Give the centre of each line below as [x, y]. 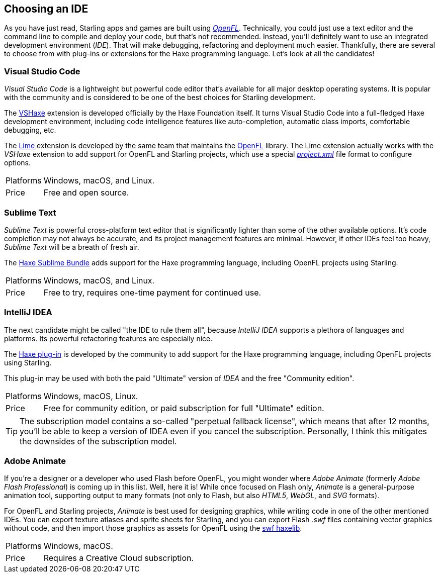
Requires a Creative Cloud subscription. [119, 558]
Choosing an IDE [46, 9]
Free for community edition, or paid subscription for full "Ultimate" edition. [184, 408]
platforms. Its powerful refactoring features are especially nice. [108, 338]
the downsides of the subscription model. [98, 441]
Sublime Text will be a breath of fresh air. [72, 247]
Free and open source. [86, 193]
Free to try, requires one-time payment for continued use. [152, 292]
